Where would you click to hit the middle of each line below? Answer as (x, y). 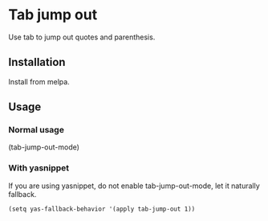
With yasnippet (39, 168)
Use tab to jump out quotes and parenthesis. (82, 37)
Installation (37, 62)
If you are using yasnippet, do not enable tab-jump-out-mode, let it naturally (134, 186)
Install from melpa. (39, 81)
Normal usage (36, 130)
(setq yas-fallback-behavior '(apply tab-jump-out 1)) (102, 209)
